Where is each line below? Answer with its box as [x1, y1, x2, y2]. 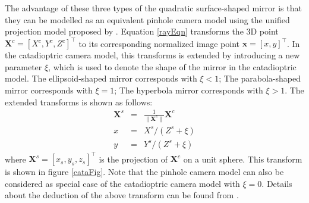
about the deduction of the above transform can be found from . [5, 189, 239, 201]
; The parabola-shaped [219, 72, 301, 85]
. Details [261, 177, 292, 189]
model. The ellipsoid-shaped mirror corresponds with [5, 72, 197, 85]
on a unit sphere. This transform [183, 152, 302, 165]
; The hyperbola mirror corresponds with [114, 84, 263, 96]
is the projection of [99, 152, 168, 165]
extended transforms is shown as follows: [5, 95, 153, 108]
